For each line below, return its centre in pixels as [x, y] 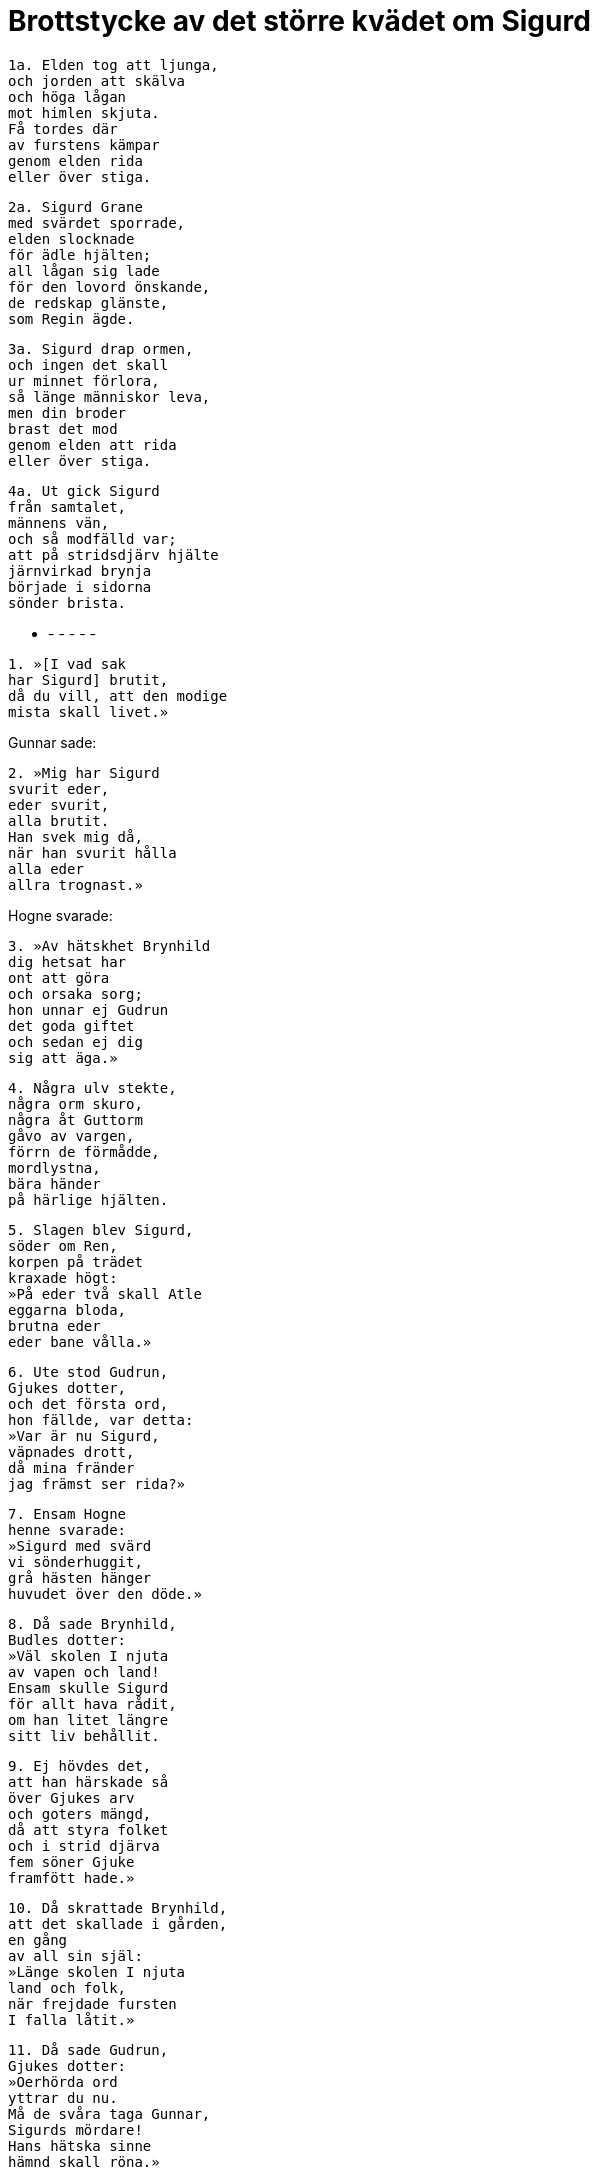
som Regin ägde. [71, 318]
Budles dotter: [67, 1639]
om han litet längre [88, 1719]
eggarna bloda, [67, 1309]
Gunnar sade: [52, 742]
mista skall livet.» [88, 711]
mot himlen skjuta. [84, 112]
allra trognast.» [75, 884]
